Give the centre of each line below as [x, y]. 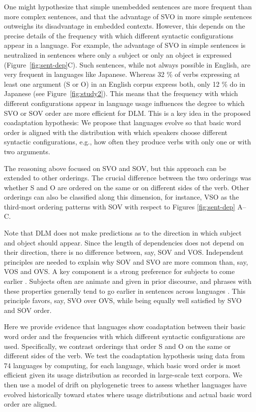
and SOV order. [28, 310]
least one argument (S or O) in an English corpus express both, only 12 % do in [125, 84]
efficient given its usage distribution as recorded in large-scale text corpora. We [123, 375]
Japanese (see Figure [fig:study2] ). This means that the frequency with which [121, 93]
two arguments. [27, 151]
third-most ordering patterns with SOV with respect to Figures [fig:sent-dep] [120, 206]
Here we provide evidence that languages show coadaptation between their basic [125, 326]
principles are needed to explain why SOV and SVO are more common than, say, [126, 261]
